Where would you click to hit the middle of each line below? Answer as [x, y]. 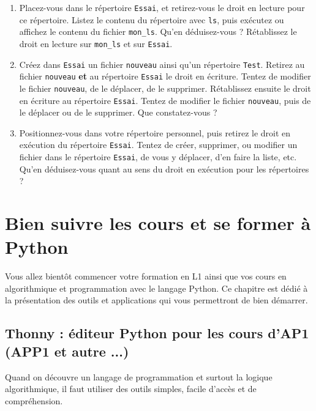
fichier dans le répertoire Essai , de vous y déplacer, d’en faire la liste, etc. [158, 157]
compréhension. [34, 400]
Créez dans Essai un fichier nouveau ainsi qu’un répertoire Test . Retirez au [162, 64]
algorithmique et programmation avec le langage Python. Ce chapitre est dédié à [156, 288]
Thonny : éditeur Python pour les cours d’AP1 [157, 333]
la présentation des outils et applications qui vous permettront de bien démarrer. [156, 300]
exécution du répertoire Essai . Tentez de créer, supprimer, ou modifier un [158, 145]
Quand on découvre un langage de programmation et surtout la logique [139, 376]
